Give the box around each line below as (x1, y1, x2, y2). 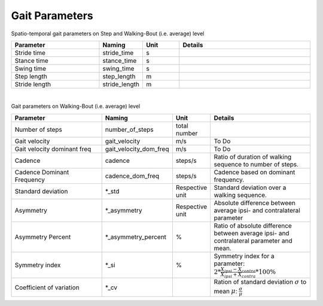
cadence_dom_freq (105, 171, 160, 180)
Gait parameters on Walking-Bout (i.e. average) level (11, 102, 141, 110)
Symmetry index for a (214, 252, 275, 260)
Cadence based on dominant (214, 168, 295, 176)
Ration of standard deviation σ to (214, 278, 307, 286)
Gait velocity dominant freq (14, 144, 92, 153)
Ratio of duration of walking (214, 153, 292, 161)
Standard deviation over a (214, 183, 287, 192)
